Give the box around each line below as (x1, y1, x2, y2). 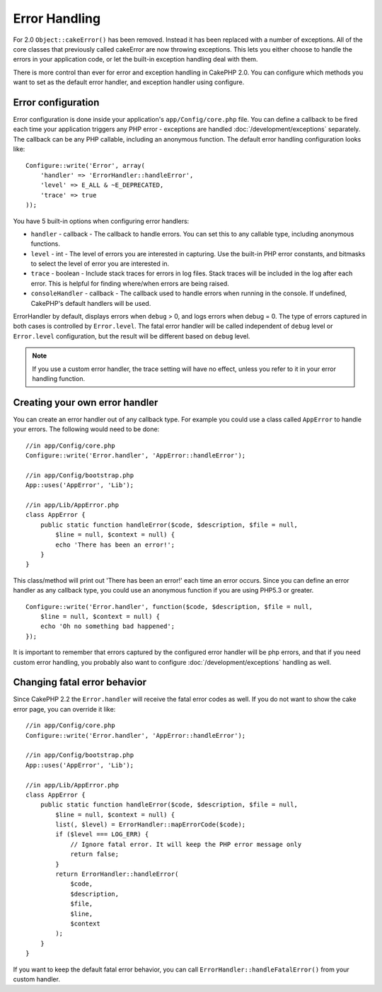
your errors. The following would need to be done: (13, 425, 160, 433)
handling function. (32, 375, 85, 382)
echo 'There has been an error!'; (55, 540, 175, 549)
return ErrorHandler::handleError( (55, 870, 179, 878)
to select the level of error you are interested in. (30, 259, 170, 268)
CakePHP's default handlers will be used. (30, 299, 151, 307)
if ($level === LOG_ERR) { (55, 831, 149, 838)
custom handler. (13, 974, 60, 984)
